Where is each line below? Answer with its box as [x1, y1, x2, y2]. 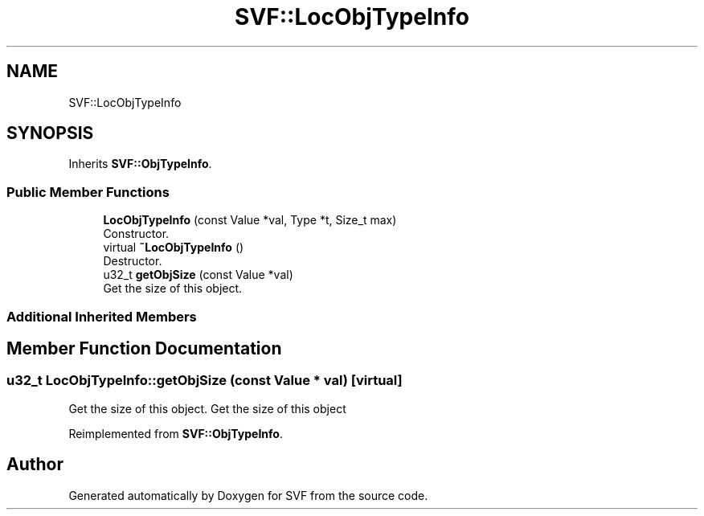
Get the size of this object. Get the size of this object [68, 401, 346, 416]
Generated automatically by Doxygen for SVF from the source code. [68, 488, 428, 502]
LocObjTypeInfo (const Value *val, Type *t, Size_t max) [103, 213, 397, 227]
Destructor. [103, 254, 162, 268]
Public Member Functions [6, 183, 170, 200]
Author [6, 454, 63, 475]
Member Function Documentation [6, 338, 282, 358]
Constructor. [103, 227, 170, 241]
